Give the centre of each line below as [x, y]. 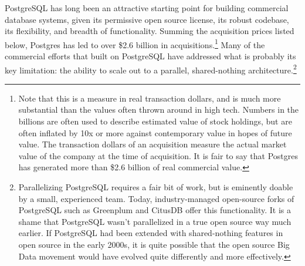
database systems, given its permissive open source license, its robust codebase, [147, 19]
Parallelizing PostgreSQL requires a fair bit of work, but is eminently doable [156, 187]
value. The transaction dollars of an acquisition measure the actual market [152, 144]
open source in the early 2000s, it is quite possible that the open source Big [154, 244]
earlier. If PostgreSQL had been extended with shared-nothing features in [151, 233]
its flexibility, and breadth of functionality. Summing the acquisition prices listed [150, 31]
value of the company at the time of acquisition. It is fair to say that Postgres [158, 155]
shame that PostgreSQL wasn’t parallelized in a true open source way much [155, 221]
